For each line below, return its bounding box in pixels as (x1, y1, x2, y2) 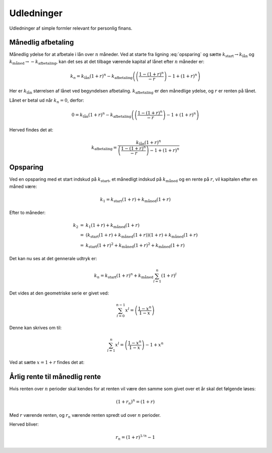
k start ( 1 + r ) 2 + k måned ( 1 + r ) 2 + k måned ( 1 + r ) (86, 242, 185, 249)
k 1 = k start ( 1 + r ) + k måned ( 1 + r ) (100, 196, 171, 203)
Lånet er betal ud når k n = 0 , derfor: (9, 97, 84, 104)
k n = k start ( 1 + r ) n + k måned (94, 272, 154, 280)
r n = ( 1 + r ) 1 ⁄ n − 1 (115, 433, 156, 441)
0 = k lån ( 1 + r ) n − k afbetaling (71, 111, 131, 119)
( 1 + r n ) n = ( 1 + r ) (116, 398, 155, 406)
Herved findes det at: (9, 126, 53, 133)
